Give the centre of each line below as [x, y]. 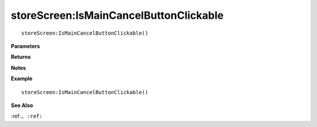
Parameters [26, 46]
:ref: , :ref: [27, 116]
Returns [21, 57]
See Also [22, 105]
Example [22, 79]
